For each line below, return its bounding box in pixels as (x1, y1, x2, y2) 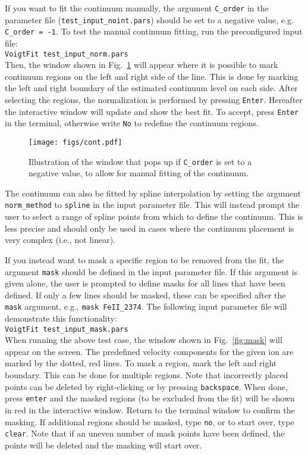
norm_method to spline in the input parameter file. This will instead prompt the (5, 198, 300, 211)
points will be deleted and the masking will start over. (5, 438, 202, 451)
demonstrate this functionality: (5, 312, 117, 324)
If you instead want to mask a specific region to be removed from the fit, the (5, 253, 284, 266)
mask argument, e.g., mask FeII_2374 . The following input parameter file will (5, 300, 287, 313)
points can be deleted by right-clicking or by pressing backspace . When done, (5, 380, 288, 392)
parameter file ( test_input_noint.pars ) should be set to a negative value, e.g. (5, 13, 294, 26)
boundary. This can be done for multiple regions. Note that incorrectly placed (5, 369, 288, 381)
